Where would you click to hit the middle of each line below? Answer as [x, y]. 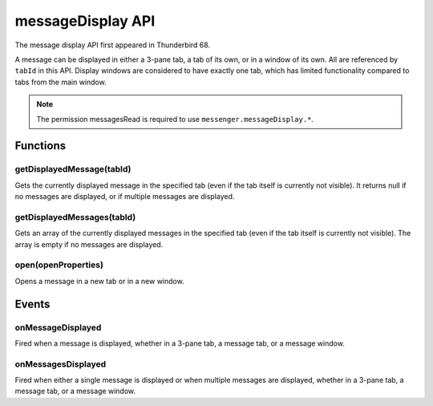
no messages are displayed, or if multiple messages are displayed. [125, 197]
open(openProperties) [59, 265]
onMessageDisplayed [58, 327]
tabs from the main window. [61, 82]
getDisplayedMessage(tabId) [73, 169]
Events [32, 304]
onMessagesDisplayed [61, 363]
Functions [40, 146]
